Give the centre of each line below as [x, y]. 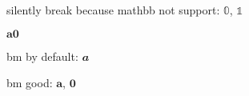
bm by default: [42, 56]
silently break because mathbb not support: [113, 10]
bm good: [30, 83]
